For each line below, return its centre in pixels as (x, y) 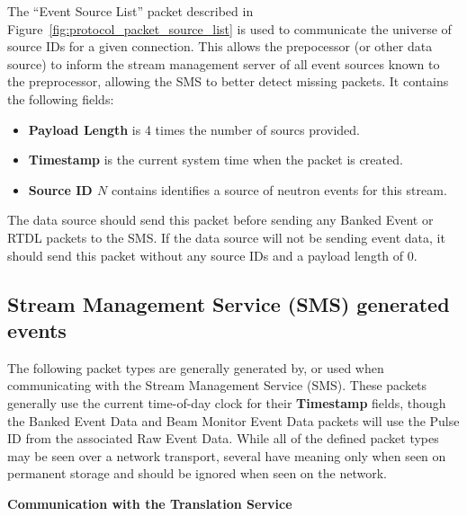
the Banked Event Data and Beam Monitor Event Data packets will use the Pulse (233, 420)
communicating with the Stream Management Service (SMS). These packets (217, 385)
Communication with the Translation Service (150, 503)
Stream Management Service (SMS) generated (229, 303)
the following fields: (61, 98)
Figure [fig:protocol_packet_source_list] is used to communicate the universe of (229, 28)
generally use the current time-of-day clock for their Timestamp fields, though (227, 402)
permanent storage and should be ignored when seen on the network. (197, 473)
